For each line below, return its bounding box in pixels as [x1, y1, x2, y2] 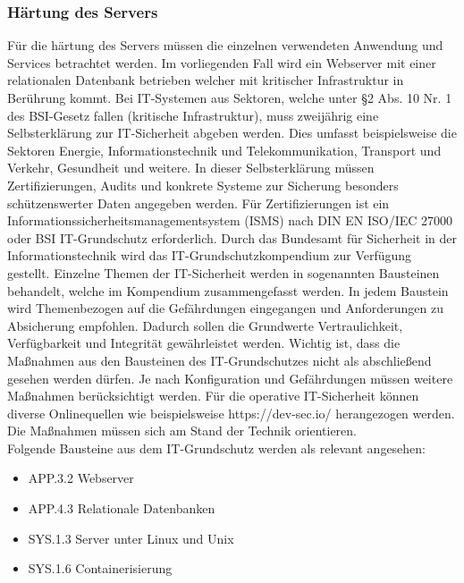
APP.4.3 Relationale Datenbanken [28, 499, 215, 518]
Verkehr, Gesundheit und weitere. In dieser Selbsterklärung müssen [7, 158, 375, 177]
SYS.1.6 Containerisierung [28, 559, 173, 578]
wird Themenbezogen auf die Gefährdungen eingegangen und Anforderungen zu [7, 299, 443, 317]
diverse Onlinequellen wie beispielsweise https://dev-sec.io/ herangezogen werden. [7, 403, 455, 422]
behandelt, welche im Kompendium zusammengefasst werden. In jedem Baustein [7, 281, 449, 300]
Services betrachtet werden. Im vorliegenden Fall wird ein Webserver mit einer [7, 53, 436, 72]
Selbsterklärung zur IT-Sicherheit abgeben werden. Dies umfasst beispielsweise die [7, 123, 457, 142]
